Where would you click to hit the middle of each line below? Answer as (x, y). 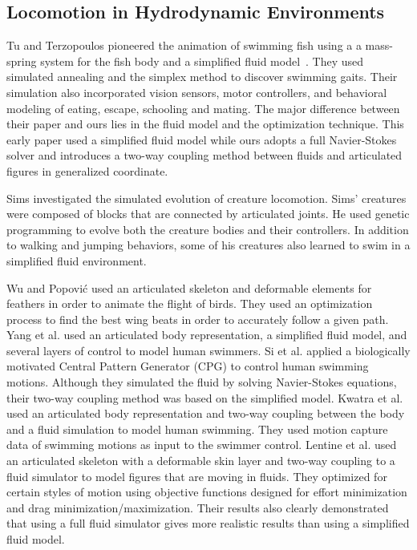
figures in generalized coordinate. (87, 170)
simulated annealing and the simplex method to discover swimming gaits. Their (202, 77)
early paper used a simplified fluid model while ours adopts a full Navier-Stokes (202, 139)
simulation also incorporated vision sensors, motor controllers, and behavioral (197, 92)
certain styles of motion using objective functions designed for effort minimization (207, 492)
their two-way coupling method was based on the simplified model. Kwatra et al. (205, 397)
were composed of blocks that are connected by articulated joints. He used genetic (208, 214)
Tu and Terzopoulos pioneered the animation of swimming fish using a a (184, 45)
